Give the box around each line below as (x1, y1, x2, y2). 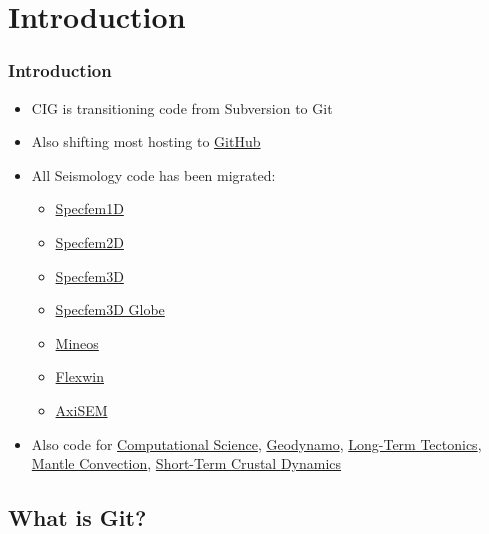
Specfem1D (55, 198, 124, 219)
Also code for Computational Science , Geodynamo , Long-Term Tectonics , (31, 433, 482, 454)
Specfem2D (55, 231, 124, 252)
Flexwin (55, 366, 105, 387)
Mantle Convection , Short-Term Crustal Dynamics (31, 453, 342, 474)
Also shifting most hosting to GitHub (31, 131, 261, 152)
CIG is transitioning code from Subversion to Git (31, 97, 333, 118)
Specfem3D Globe (55, 299, 165, 320)
